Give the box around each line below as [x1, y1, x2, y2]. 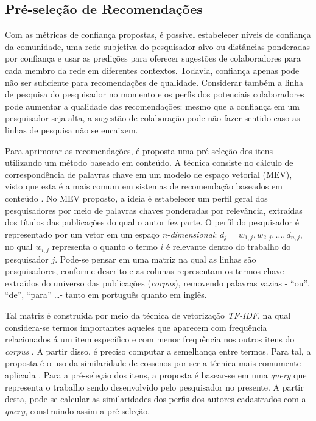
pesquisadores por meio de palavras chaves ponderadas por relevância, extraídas [5, 203, 303, 216]
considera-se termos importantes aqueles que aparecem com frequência [5, 320, 267, 333]
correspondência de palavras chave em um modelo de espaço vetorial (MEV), [5, 168, 292, 180]
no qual [5, 240, 33, 253]
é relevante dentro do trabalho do [166, 240, 291, 253]
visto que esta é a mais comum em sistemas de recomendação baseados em [5, 180, 283, 193]
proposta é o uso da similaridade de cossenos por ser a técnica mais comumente [5, 356, 301, 369]
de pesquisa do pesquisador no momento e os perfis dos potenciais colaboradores [5, 88, 304, 101]
